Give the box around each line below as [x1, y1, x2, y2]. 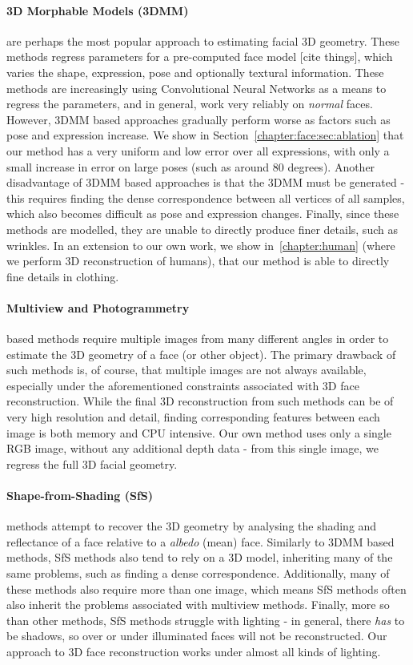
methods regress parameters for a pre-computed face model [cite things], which [6, 48, 393, 65]
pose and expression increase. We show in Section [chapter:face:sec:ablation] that [6, 127, 404, 143]
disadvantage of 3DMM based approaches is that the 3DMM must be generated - [6, 174, 405, 191]
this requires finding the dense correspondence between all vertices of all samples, [6, 189, 405, 206]
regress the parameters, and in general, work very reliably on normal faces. [6, 95, 373, 112]
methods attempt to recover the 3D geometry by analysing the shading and [6, 518, 377, 534]
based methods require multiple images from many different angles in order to [6, 330, 389, 347]
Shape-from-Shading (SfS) [6, 487, 154, 504]
